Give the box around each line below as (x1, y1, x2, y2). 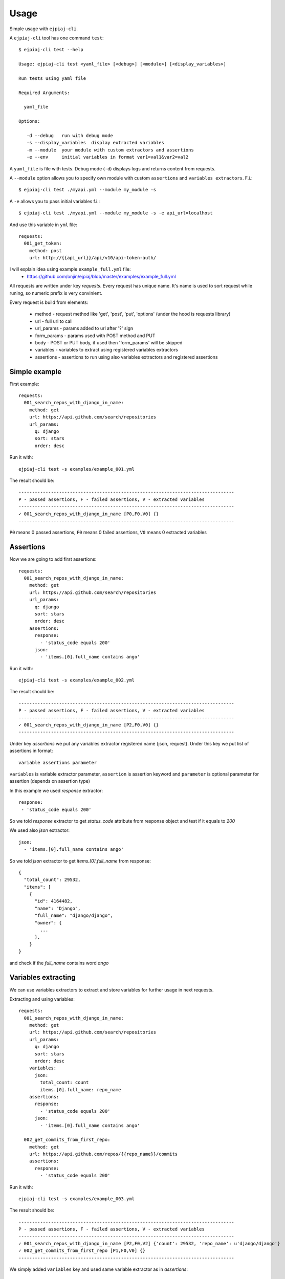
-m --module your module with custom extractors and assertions (26, 147, 194, 153)
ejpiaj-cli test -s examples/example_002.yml (18, 677, 135, 683)
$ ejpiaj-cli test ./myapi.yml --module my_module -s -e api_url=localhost (18, 210, 213, 216)
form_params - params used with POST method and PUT (35, 333, 156, 339)
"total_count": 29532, (24, 877, 81, 883)
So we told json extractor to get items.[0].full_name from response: (9, 857, 151, 864)
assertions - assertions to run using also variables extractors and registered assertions (35, 354, 218, 360)
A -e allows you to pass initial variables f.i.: (9, 198, 100, 204)
